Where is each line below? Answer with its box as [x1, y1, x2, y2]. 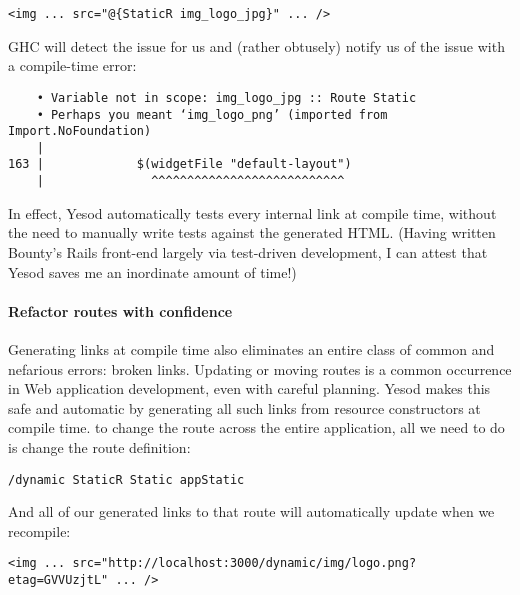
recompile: [8, 520, 71, 541]
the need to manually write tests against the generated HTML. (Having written [8, 222, 496, 243]
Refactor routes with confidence [8, 300, 233, 321]
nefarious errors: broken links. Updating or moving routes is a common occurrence [8, 358, 512, 379]
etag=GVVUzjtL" [8, 573, 109, 588]
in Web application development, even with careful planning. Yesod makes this [8, 378, 491, 399]
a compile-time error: [8, 55, 137, 76]
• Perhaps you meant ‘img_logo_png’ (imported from [36, 107, 388, 122]
